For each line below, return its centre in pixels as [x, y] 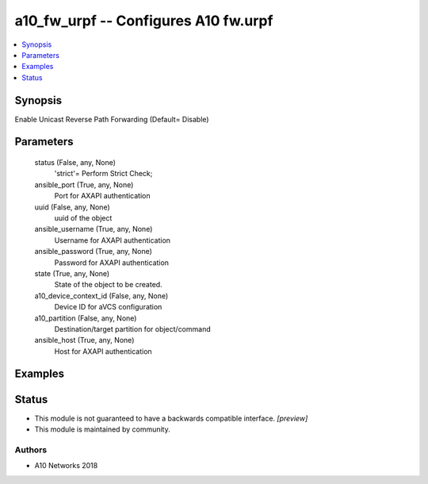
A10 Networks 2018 [66, 466]
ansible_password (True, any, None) [93, 252]
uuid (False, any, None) [72, 207]
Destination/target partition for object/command [132, 328]
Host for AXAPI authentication [103, 351]
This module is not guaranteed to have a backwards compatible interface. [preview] [171, 418]
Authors [31, 450]
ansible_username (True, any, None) [94, 229]
